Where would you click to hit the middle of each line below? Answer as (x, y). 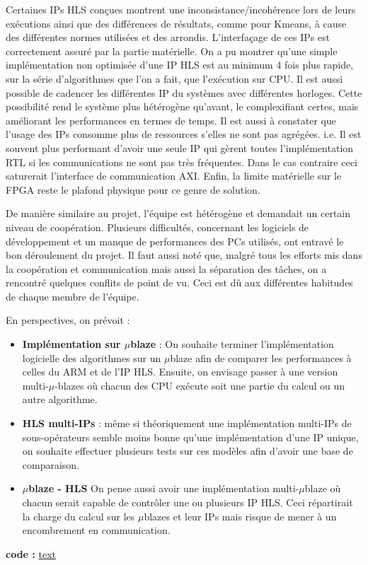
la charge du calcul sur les (79, 516)
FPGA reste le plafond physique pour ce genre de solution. (133, 189)
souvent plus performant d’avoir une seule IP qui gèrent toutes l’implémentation (180, 147)
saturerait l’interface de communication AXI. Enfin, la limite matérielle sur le (174, 176)
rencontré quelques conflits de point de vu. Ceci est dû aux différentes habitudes (179, 282)
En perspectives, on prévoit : (68, 320)
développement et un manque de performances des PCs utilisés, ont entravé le (175, 241)
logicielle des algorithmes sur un (92, 357)
